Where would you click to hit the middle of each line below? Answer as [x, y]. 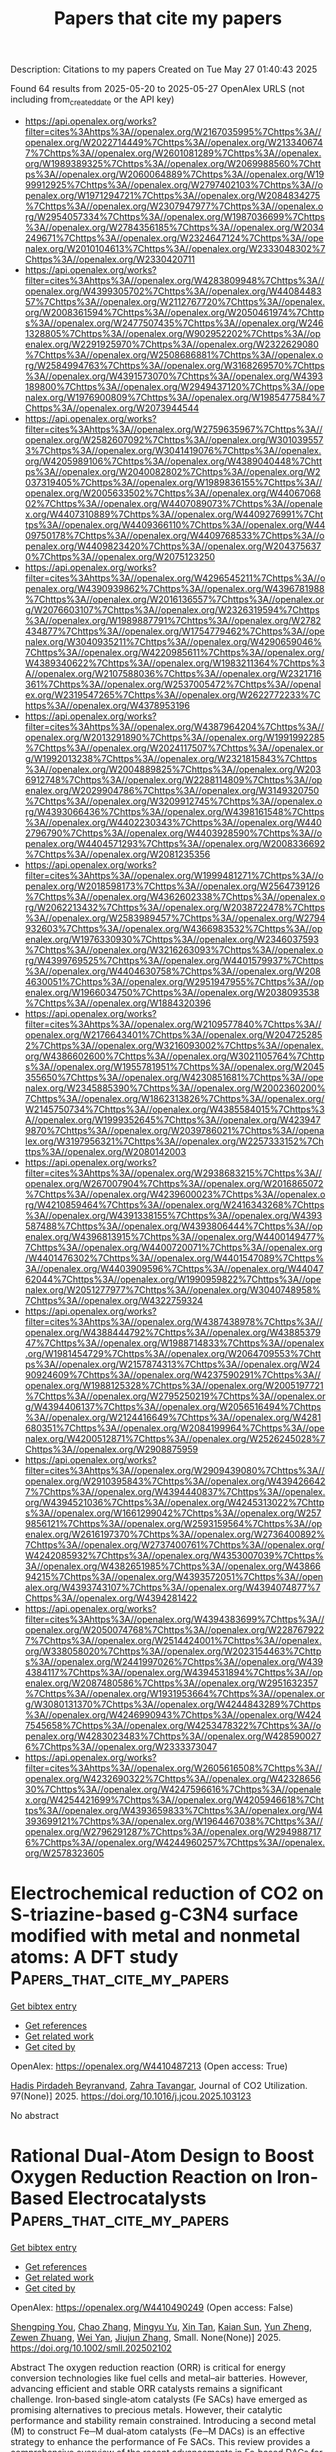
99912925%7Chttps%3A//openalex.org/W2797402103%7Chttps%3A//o [173, 184]
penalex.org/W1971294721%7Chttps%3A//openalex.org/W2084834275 [172, 195]
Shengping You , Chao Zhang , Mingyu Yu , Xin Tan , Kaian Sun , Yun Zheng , [161, 2326]
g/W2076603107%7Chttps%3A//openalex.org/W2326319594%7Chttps [172, 609]
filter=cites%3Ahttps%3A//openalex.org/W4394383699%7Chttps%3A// [174, 1619]
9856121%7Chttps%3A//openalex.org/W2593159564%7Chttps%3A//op [173, 1523]
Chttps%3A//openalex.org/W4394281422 [111, 1598]
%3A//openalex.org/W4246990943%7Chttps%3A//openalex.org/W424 [173, 1714]
